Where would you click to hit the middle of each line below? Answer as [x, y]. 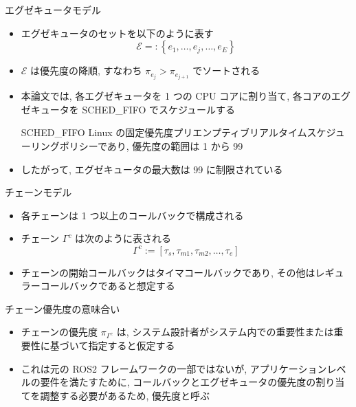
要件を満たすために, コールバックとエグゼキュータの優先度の [178, 382]
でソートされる [226, 70]
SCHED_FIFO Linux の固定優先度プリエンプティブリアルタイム [164, 132]
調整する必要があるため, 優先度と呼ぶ [125, 395]
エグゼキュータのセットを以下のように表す [117, 33]
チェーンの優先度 [59, 332]
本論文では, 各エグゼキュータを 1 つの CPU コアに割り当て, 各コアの [176, 96]
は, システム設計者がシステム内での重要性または [225, 332]
